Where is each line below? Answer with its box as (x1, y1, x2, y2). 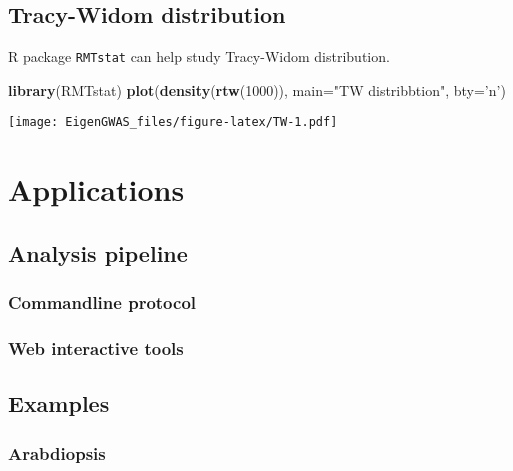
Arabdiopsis (8, 440, 106, 465)
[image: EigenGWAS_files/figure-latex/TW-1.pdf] (8, 115, 338, 130)
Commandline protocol (8, 290, 197, 315)
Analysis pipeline (8, 237, 188, 268)
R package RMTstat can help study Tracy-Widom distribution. (8, 46, 390, 67)
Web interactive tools (8, 336, 184, 361)
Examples (8, 388, 110, 419)
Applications (8, 169, 185, 210)
